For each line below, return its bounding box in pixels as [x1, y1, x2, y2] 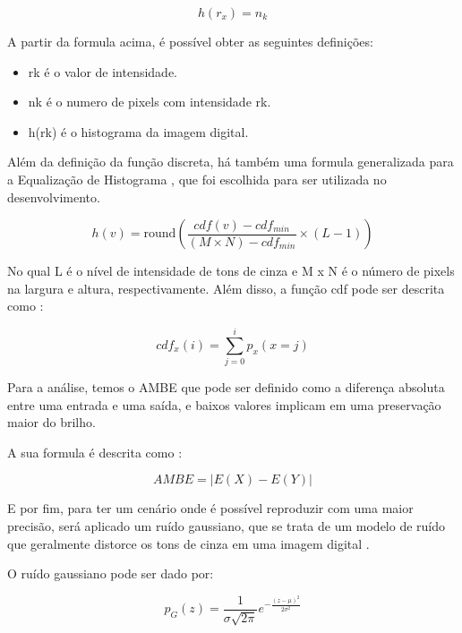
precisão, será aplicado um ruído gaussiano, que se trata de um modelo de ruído [7, 517, 446, 535]
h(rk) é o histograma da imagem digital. [28, 122, 249, 141]
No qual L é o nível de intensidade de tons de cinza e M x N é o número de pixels [7, 261, 455, 280]
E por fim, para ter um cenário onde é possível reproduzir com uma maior [7, 499, 414, 518]
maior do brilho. [7, 413, 96, 432]
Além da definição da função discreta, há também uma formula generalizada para [7, 152, 454, 171]
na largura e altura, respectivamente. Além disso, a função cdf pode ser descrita [7, 278, 445, 297]
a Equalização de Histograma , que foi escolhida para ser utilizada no [7, 169, 387, 188]
